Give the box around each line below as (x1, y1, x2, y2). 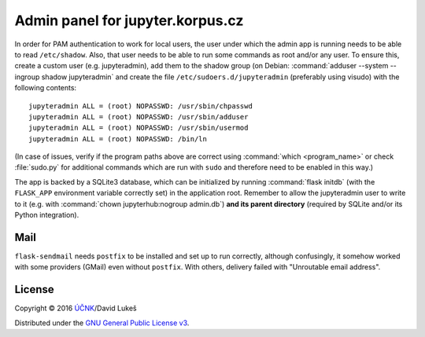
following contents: (14, 83, 77, 93)
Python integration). (14, 211, 79, 220)
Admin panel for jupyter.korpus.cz (14, 12, 244, 29)
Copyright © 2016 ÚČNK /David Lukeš (14, 303, 137, 313)
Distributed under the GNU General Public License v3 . (14, 318, 190, 328)
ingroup (14, 71, 40, 82)
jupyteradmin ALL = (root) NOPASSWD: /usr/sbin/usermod (28, 123, 249, 133)
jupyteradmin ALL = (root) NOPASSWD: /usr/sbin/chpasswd (28, 101, 253, 110)
